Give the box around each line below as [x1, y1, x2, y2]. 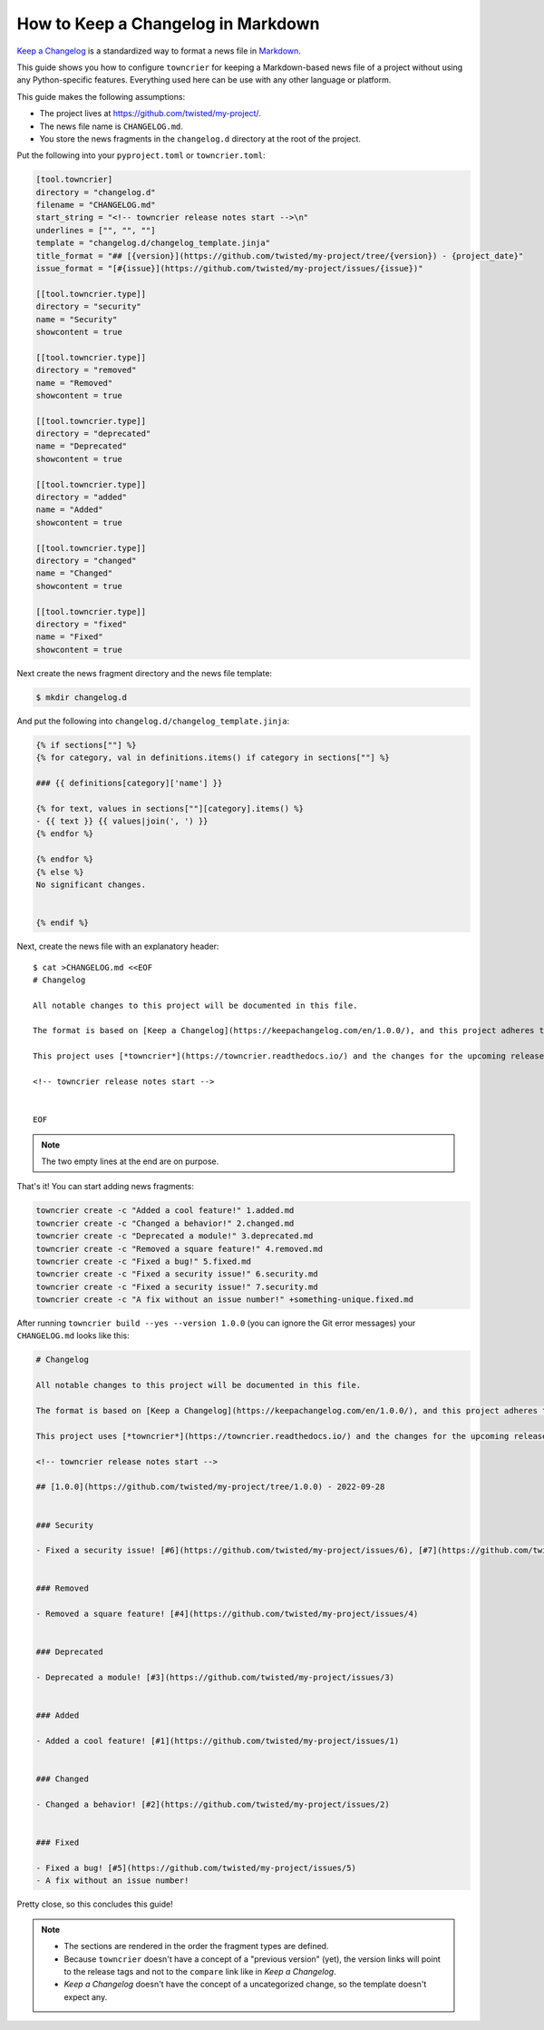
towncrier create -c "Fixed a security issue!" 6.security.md [35, 1269, 318, 1279]
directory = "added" [35, 492, 127, 503]
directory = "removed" [35, 365, 137, 376]
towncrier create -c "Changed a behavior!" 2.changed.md [35, 1217, 295, 1228]
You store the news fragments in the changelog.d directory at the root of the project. [39, 133, 362, 144]
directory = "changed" [35, 555, 137, 566]
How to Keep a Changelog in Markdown [16, 14, 320, 34]
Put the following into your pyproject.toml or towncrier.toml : [16, 150, 266, 161]
